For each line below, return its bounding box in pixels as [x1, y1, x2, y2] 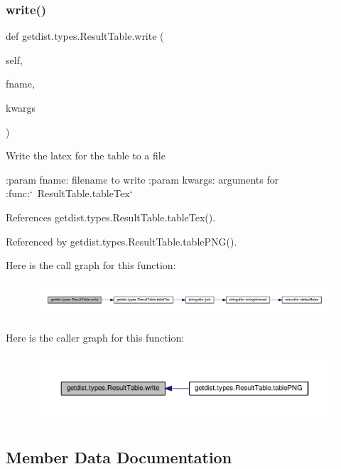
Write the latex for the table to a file [6, 148, 166, 163]
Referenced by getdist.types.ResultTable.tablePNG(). [6, 233, 237, 248]
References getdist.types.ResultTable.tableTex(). [6, 209, 216, 224]
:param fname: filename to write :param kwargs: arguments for [6, 172, 279, 186]
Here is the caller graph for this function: [6, 330, 185, 344]
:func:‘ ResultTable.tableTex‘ [6, 186, 133, 201]
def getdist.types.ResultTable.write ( [6, 28, 164, 43]
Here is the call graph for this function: [6, 258, 176, 273]
